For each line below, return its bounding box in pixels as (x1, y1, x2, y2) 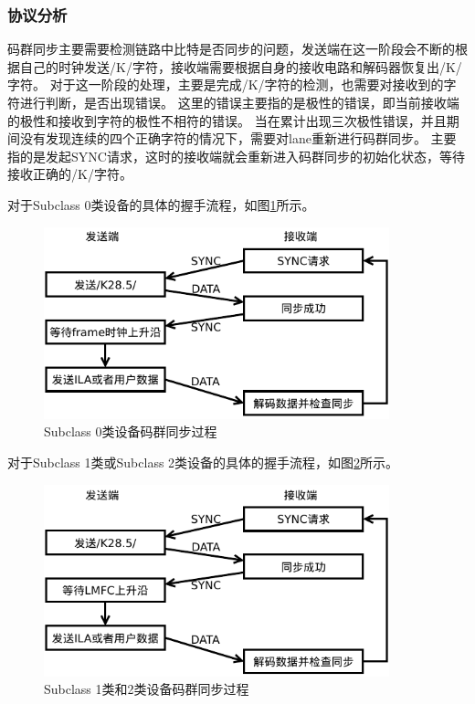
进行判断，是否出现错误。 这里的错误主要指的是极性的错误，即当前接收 (19, 93, 447, 111)
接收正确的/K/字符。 (7, 164, 132, 184)
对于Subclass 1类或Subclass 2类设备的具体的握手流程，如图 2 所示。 (7, 453, 399, 472)
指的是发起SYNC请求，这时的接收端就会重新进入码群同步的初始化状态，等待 (7, 146, 465, 165)
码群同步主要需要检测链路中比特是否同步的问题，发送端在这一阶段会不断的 (7, 39, 455, 58)
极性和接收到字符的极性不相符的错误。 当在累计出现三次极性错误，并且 (19, 110, 447, 130)
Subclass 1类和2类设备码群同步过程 (44, 679, 249, 699)
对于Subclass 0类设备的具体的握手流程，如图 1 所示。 (7, 194, 315, 214)
